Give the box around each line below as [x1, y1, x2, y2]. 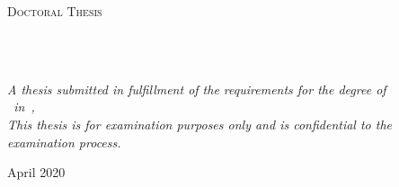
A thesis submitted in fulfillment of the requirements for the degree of [7, 79, 386, 98]
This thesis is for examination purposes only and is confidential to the [7, 114, 393, 133]
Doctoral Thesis [7, 2, 102, 20]
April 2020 [7, 163, 66, 182]
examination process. [7, 132, 121, 151]
